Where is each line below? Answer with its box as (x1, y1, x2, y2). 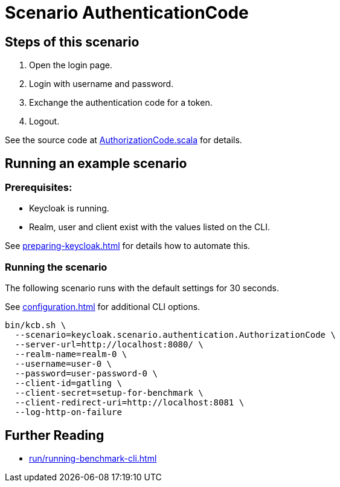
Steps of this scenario (5, 34, 140, 50)
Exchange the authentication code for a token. (29, 97, 213, 108)
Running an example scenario (5, 155, 187, 171)
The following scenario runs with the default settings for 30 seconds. (5, 283, 279, 294)
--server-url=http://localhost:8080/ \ (14, 340, 204, 350)
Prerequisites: (5, 181, 72, 194)
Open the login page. (29, 60, 112, 71)
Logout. (29, 116, 60, 127)
